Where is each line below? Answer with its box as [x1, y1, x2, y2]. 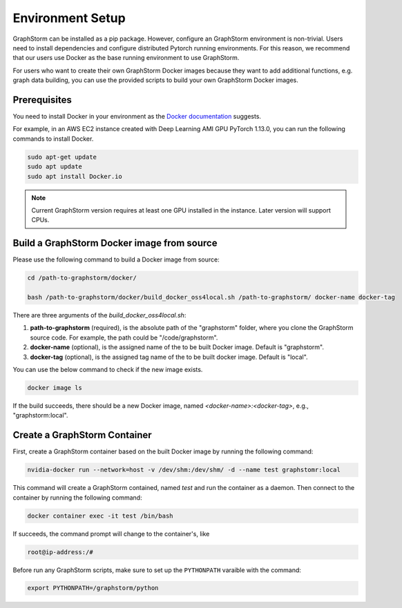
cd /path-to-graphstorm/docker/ [27, 274, 137, 282]
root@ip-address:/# [27, 548, 93, 556]
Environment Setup [12, 10, 126, 26]
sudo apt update [27, 163, 83, 170]
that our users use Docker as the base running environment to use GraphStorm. [12, 54, 240, 62]
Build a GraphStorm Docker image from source [12, 237, 218, 249]
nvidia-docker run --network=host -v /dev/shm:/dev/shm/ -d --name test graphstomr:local [27, 466, 341, 474]
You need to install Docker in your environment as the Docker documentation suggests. [12, 112, 262, 121]
